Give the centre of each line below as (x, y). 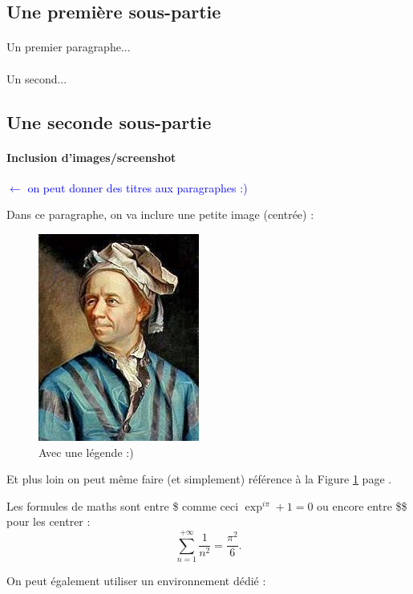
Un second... (37, 78)
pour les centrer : (49, 521)
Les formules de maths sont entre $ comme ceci (123, 505)
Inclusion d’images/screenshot (91, 157)
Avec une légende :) (86, 452)
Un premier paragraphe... (69, 47)
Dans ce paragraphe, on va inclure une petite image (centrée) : (160, 214)
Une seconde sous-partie (109, 121)
